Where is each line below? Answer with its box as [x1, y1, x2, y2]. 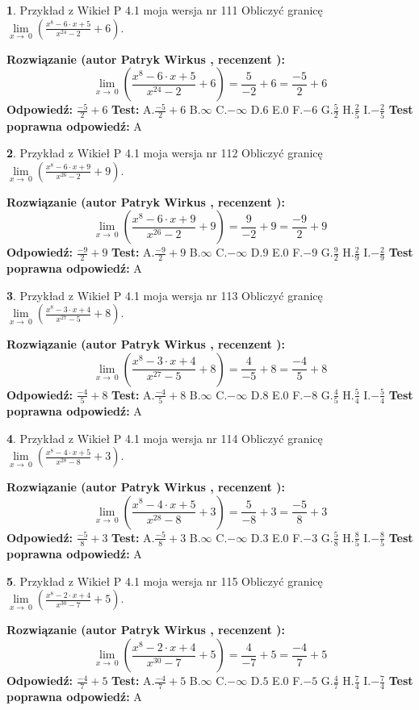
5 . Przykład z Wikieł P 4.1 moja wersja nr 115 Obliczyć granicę [6, 572, 323, 589]
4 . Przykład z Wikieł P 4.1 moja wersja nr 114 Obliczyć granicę [6, 429, 323, 446]
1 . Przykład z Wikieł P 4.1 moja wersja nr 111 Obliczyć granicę [6, 2, 323, 18]
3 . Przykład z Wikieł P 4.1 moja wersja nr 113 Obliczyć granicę [6, 286, 323, 303]
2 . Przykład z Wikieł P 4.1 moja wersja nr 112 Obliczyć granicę [6, 144, 323, 161]
